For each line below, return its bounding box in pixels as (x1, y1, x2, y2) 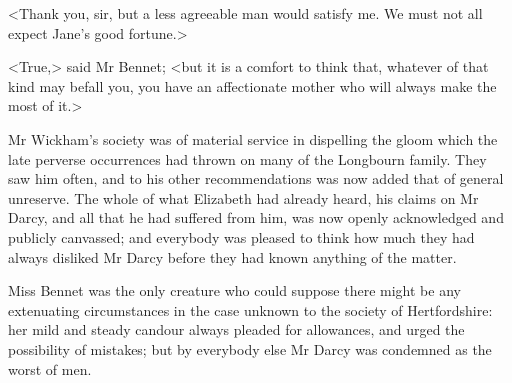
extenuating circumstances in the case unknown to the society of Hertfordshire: (8, 299, 493, 320)
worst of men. (8, 358, 92, 379)
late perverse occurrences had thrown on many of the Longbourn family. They (8, 148, 487, 169)
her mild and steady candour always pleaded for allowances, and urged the (8, 319, 465, 340)
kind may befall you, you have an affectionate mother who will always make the (8, 75, 497, 96)
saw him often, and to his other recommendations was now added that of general (8, 168, 504, 189)
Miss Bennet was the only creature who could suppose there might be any (8, 280, 461, 301)
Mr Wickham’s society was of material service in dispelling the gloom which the (8, 128, 498, 149)
